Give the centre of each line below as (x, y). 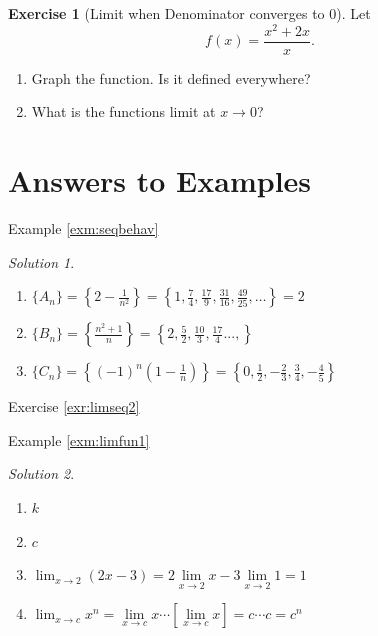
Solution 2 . (41, 473)
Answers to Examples (160, 180)
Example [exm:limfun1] (79, 439)
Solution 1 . (41, 261)
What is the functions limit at (123, 111)
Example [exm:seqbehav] (83, 228)
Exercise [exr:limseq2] (74, 406)
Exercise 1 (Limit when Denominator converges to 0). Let (189, 13)
